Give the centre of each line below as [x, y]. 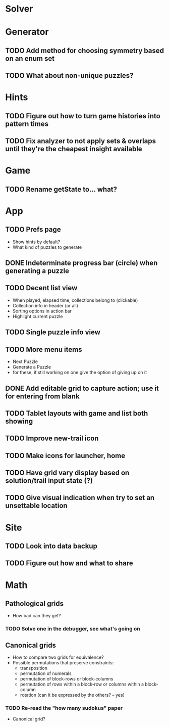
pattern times [27, 124]
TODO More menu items [44, 349]
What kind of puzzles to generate [47, 247]
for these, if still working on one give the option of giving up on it [80, 373]
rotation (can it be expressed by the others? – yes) [72, 695]
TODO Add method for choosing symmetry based [84, 50]
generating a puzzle [37, 271]
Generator [27, 32]
